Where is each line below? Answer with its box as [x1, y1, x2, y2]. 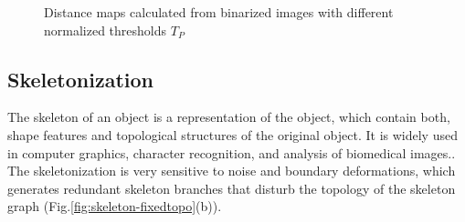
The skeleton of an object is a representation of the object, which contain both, [7, 107, 450, 126]
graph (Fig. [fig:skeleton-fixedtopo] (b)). [7, 197, 222, 216]
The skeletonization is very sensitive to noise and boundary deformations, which [7, 161, 456, 180]
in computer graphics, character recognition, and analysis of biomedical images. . [7, 143, 456, 162]
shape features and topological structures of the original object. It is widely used [7, 125, 458, 144]
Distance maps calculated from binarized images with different [44, 3, 394, 21]
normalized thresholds [44, 20, 167, 39]
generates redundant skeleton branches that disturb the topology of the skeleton [7, 178, 456, 197]
